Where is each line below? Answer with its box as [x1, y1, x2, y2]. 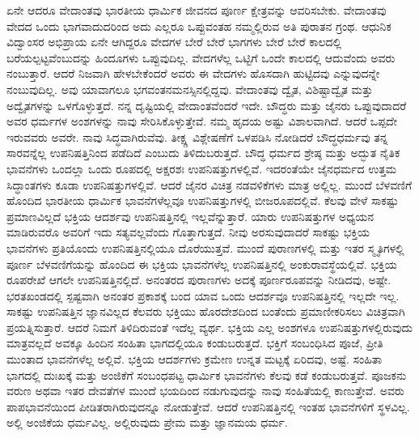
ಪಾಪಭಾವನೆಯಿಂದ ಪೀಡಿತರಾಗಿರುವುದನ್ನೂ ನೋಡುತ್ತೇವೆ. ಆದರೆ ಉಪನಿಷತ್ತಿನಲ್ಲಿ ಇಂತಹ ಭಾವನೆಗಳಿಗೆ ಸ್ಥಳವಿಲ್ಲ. [6, 398, 410, 415]
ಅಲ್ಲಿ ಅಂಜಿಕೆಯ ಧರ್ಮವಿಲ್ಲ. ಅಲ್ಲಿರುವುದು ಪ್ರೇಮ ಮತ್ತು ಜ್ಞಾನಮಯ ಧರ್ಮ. [6, 414, 288, 431]
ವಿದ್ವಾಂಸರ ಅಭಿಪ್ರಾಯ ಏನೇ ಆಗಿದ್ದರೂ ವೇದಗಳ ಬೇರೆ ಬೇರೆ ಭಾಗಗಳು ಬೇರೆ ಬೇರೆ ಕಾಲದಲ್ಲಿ [6, 33, 342, 50]
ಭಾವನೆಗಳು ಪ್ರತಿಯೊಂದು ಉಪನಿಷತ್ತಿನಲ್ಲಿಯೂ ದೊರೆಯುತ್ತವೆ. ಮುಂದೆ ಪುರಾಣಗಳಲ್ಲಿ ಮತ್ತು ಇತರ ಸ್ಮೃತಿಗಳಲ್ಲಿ [6, 239, 404, 256]
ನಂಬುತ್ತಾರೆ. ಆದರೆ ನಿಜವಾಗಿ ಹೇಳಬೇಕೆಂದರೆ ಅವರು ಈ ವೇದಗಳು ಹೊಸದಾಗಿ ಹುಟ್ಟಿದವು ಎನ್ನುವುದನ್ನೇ [6, 65, 380, 82]
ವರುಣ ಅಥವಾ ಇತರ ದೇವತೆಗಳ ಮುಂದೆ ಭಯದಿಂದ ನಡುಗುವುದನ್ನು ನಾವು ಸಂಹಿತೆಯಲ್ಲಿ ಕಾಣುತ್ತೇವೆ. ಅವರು [6, 382, 404, 399]
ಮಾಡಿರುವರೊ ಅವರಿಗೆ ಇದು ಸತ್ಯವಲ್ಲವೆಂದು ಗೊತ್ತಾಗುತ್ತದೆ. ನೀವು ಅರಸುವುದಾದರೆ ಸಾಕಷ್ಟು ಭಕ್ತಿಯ [6, 223, 370, 240]
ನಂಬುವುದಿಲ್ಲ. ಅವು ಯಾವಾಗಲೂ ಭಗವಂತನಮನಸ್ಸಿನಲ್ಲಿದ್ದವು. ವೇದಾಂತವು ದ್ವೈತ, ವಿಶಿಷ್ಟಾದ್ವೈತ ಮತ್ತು [6, 80, 373, 97]
